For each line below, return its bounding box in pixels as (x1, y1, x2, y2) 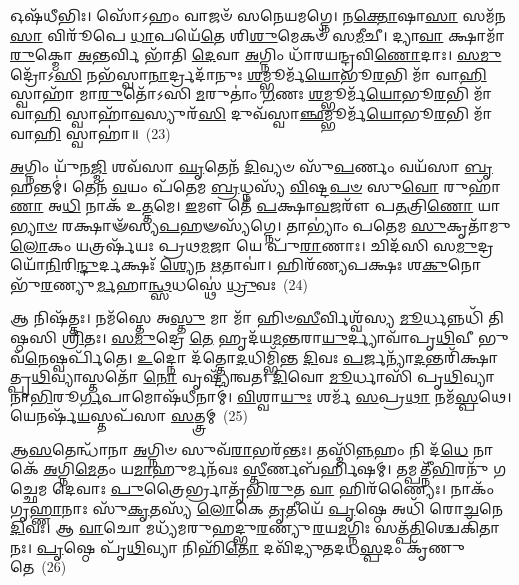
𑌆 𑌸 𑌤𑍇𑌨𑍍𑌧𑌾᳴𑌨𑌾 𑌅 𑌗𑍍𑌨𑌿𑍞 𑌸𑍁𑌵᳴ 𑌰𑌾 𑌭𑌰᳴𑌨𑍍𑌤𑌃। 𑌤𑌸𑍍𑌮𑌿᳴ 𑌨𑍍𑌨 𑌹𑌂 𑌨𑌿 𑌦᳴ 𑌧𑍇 (10, 438, 469, 459)
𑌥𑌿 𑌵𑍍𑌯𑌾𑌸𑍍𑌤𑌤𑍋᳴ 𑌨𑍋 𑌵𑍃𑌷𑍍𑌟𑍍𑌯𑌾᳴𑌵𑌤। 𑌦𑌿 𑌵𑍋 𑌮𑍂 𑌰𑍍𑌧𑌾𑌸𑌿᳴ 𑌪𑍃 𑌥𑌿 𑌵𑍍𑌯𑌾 (31, 366, 495, 387)
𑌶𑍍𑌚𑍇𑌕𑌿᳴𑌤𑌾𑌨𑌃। (425, 517, 501, 538)
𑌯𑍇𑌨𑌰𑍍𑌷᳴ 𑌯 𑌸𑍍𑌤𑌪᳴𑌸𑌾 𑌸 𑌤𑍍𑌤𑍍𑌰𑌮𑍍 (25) (10, 405, 248, 426)
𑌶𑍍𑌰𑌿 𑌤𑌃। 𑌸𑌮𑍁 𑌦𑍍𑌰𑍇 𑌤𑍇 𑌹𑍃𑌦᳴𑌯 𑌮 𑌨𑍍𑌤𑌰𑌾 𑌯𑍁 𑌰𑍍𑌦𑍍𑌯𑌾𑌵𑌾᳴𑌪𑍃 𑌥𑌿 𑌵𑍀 (61, 326, 474, 347)
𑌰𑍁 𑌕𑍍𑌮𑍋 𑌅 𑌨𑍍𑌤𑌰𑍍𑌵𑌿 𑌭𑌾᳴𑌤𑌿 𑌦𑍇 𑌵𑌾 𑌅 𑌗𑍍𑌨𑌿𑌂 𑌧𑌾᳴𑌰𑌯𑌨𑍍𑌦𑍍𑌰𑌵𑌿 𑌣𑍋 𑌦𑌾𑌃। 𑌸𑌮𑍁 (10, 44, 502, 65)
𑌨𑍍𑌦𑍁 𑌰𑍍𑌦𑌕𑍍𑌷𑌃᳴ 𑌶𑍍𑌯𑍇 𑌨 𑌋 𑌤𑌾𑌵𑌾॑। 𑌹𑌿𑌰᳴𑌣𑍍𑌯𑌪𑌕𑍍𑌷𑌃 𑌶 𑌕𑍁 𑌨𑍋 (76, 254, 482, 275)
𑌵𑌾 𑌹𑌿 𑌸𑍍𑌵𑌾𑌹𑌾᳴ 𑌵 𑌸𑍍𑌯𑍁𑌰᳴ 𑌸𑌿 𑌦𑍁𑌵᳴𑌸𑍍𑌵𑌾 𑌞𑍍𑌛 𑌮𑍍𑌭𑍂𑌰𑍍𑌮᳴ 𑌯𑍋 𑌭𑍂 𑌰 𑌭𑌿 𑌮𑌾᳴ (10, 102, 493, 123)
